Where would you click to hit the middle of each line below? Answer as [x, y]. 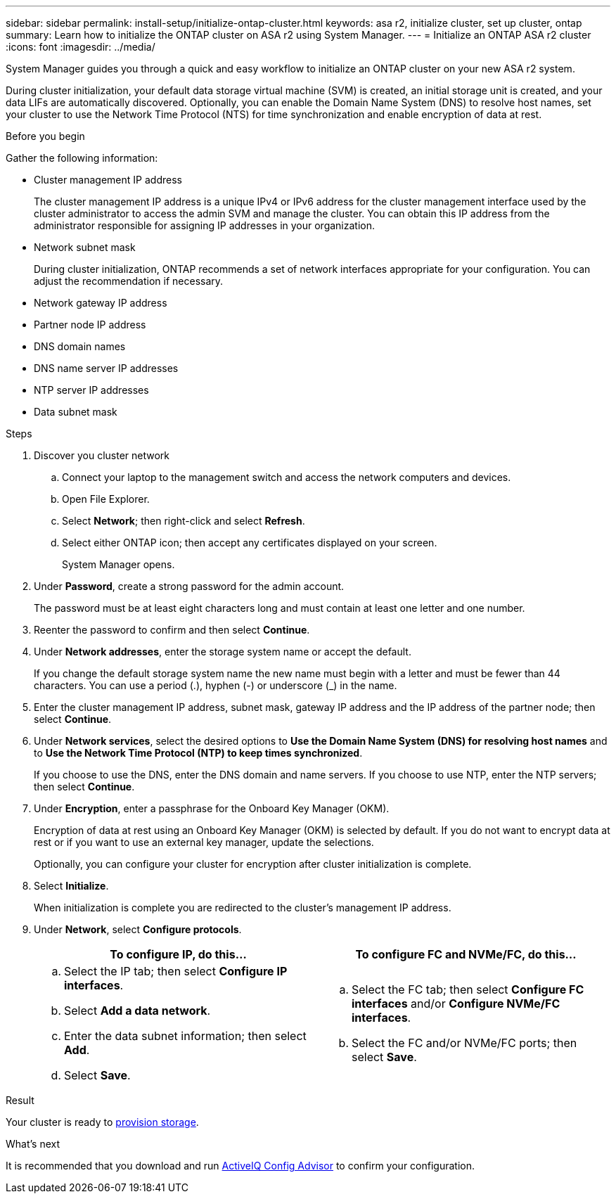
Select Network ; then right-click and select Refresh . [184, 521]
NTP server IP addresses [91, 390]
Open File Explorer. [106, 499]
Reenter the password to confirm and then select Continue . [172, 630]
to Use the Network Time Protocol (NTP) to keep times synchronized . [198, 753]
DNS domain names [80, 346]
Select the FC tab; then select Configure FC [468, 989]
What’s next [33, 1144]
